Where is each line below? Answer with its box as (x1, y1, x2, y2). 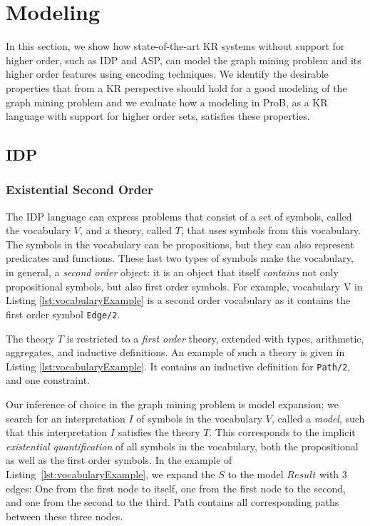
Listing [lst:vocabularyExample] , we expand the (6, 466, 215, 481)
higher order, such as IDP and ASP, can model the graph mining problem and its (6, 52, 361, 67)
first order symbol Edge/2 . (6, 306, 120, 321)
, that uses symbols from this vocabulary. (180, 223, 361, 238)
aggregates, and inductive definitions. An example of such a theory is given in (6, 345, 345, 360)
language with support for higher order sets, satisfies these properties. (6, 108, 310, 123)
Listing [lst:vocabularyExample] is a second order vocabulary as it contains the (6, 293, 351, 308)
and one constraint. (6, 373, 90, 388)
